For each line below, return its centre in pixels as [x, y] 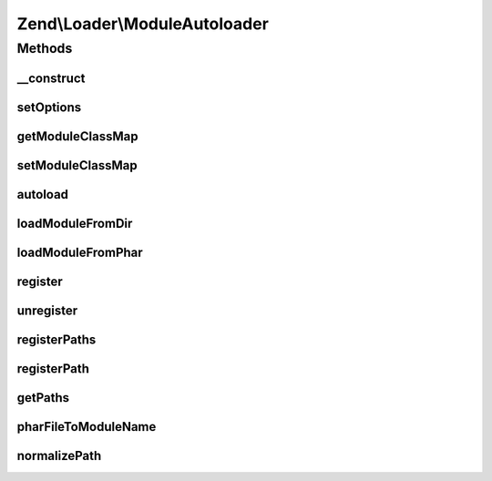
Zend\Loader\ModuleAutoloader [143, 24]
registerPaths [56, 339]
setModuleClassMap [77, 165]
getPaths [43, 398]
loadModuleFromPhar [80, 252]
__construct [51, 78]
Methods [45, 48]
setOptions [49, 107]
